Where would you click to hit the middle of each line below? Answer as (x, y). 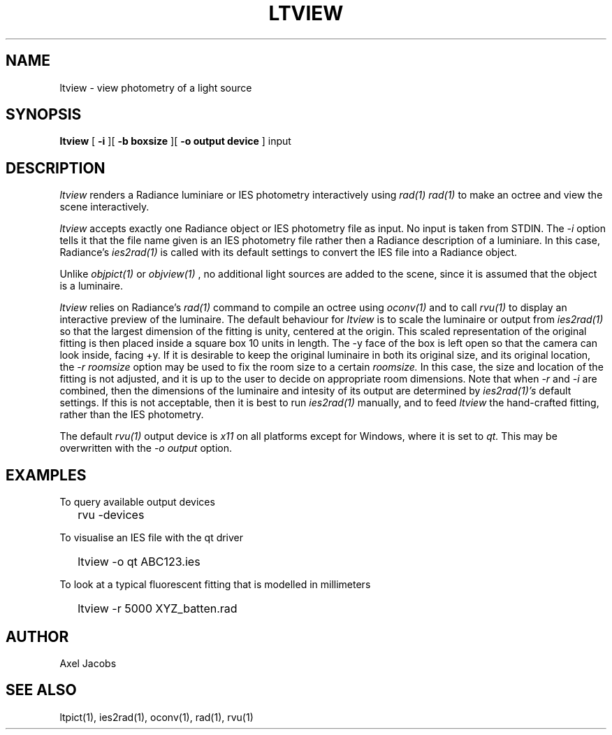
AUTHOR (37, 636)
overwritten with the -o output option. (146, 448)
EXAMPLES (46, 475)
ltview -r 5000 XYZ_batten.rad (158, 609)
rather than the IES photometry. (132, 415)
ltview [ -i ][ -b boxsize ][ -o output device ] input (175, 141)
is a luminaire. (91, 286)
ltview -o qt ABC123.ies (139, 562)
